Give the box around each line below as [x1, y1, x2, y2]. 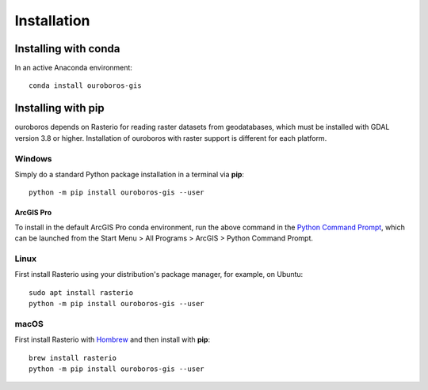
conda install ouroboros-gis [29, 81, 142, 90]
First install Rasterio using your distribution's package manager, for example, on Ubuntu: [14, 270, 304, 279]
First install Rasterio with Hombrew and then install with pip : [14, 335, 210, 344]
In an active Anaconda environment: [14, 63, 132, 73]
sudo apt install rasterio [29, 288, 134, 297]
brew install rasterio [29, 353, 117, 362]
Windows [14, 153, 52, 164]
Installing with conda [14, 42, 120, 55]
